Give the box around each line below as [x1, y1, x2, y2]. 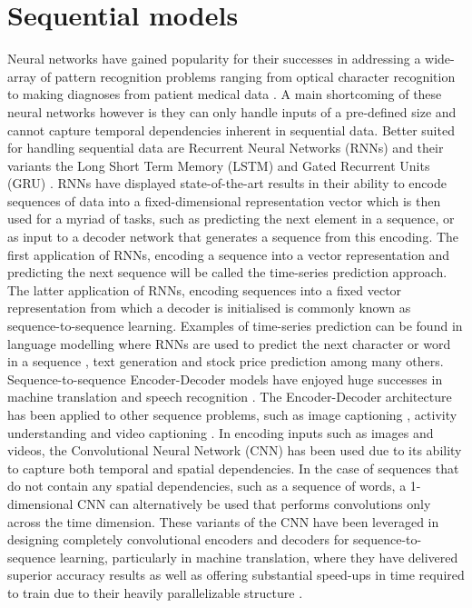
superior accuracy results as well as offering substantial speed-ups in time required [7, 565, 465, 584]
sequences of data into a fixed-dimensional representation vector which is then [7, 191, 441, 210]
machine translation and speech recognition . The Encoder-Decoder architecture [7, 387, 452, 406]
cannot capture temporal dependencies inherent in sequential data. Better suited [7, 120, 455, 139]
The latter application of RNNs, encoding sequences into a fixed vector [7, 280, 402, 299]
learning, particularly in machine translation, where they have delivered [60, 547, 458, 566]
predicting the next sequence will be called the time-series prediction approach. [7, 263, 447, 282]
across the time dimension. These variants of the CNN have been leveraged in [7, 512, 439, 531]
